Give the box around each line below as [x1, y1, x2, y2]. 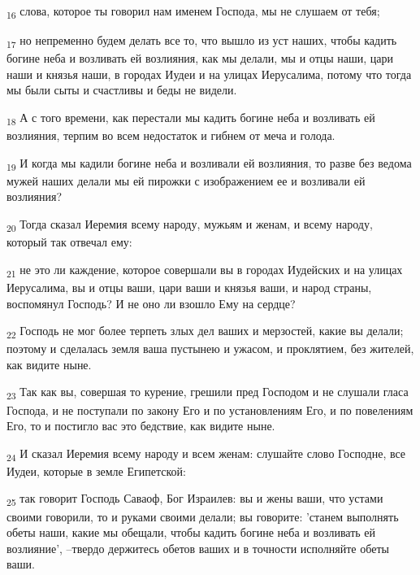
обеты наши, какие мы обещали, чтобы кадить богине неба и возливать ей [6, 524, 376, 541]
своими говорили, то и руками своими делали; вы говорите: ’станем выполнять [6, 507, 399, 525]
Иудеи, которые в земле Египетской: [6, 462, 186, 479]
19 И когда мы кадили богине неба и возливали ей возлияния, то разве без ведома [6, 154, 412, 173]
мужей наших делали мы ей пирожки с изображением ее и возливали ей [6, 172, 366, 189]
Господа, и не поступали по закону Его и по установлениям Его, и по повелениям [6, 401, 414, 418]
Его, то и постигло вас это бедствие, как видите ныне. [6, 417, 275, 434]
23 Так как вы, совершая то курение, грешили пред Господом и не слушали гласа [6, 383, 409, 403]
